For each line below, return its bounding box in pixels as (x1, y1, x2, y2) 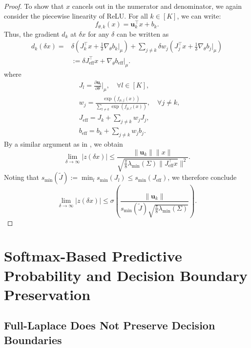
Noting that (4, 172, 39, 182)
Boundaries (4, 332, 62, 347)
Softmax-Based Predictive (4, 246, 182, 266)
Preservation (4, 284, 91, 304)
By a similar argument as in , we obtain (4, 139, 123, 149)
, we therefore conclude (167, 172, 237, 182)
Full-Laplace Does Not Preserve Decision (4, 318, 215, 333)
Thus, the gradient (4, 28, 60, 39)
